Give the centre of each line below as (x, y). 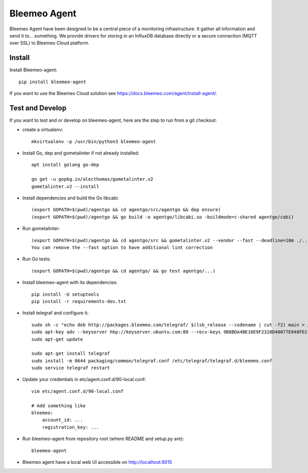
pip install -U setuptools (65, 294)
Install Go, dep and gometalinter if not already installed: (81, 153)
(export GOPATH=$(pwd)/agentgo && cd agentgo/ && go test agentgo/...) (123, 271)
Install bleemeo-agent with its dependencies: (70, 282)
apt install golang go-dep (65, 165)
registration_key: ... (71, 427)
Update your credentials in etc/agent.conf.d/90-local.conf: (84, 380)
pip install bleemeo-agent (53, 82)
